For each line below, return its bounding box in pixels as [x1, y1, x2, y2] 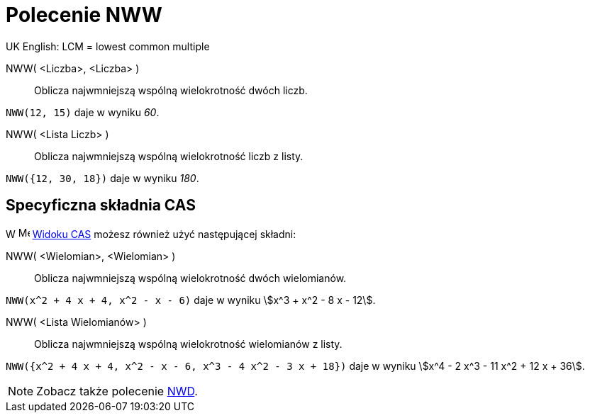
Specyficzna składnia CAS [6, 196, 196, 215]
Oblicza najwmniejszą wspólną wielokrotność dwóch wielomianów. [34, 271, 347, 284]
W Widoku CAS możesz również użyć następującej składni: [6, 227, 296, 240]
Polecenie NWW [6, 3, 162, 27]
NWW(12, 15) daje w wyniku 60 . [6, 106, 160, 118]
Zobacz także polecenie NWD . [36, 383, 198, 398]
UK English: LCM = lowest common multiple [6, 40, 210, 52]
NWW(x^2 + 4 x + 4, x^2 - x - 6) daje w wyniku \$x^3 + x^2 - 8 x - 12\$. [6, 293, 376, 306]
